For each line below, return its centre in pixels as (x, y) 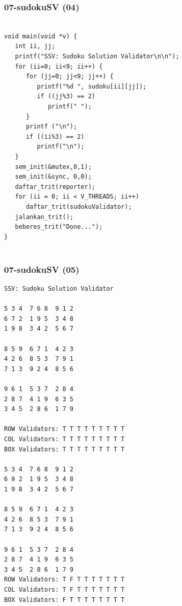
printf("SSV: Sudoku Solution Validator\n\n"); (97, 56)
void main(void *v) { (41, 36)
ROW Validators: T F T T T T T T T (64, 580)
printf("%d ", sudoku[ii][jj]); (92, 86)
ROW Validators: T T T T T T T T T (64, 429)
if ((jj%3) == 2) (66, 96)
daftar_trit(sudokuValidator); (79, 207)
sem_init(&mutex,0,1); (53, 167)
